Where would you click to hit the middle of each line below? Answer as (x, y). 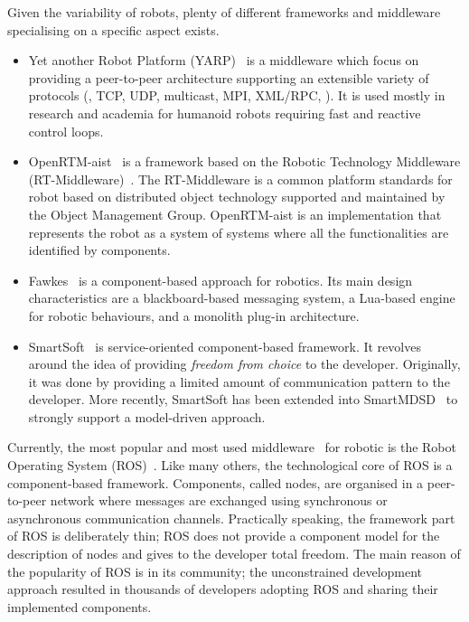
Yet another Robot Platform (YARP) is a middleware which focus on (224, 60)
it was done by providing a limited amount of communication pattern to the (239, 381)
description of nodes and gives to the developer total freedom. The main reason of (234, 554)
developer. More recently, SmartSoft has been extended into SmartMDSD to (243, 399)
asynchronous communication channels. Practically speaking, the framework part (231, 518)
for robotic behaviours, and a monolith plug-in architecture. (194, 315)
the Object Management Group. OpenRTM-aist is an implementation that (235, 214)
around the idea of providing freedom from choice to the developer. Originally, (244, 364)
